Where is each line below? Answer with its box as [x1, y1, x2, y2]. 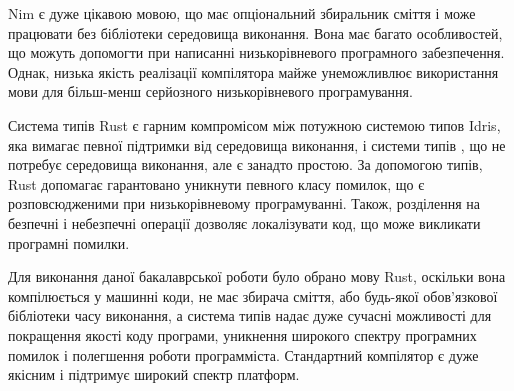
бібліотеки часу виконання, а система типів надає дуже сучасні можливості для [8, 305, 492, 326]
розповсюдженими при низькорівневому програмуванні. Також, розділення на [8, 193, 480, 214]
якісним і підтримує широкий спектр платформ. [8, 364, 300, 385]
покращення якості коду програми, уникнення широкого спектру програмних [8, 324, 477, 345]
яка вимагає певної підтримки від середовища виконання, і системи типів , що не [8, 134, 506, 155]
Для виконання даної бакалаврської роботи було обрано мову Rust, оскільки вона [8, 266, 506, 287]
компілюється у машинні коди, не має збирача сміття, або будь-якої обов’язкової [8, 285, 498, 306]
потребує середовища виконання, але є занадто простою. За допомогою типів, [8, 154, 483, 175]
